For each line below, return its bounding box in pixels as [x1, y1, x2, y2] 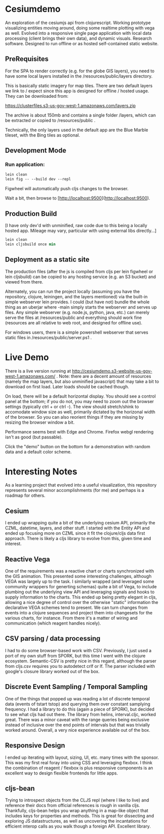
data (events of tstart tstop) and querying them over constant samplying [5, 701, 151, 707]
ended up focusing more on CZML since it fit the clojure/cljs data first [5, 530, 145, 536]
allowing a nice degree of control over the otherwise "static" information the [5, 600, 158, 605]
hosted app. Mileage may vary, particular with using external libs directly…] [5, 228, 157, 233]
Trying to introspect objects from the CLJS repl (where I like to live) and [5, 797, 149, 803]
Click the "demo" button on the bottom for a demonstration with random [5, 443, 150, 449]
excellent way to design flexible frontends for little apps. [5, 770, 118, 776]
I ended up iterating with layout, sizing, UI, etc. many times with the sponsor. [5, 754, 159, 760]
